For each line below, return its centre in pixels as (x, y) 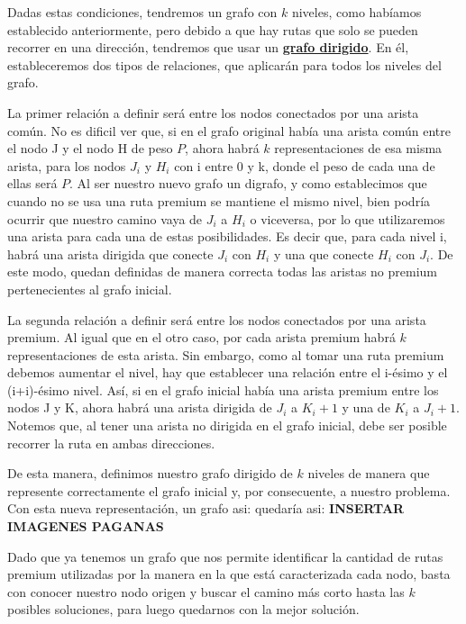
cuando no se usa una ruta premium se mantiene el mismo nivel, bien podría (219, 200)
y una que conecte (324, 253)
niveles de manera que (369, 473)
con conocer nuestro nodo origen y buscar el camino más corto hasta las (206, 591)
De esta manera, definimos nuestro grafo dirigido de (150, 473)
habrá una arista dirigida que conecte (110, 253)
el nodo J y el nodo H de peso (90, 148)
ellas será (32, 183)
